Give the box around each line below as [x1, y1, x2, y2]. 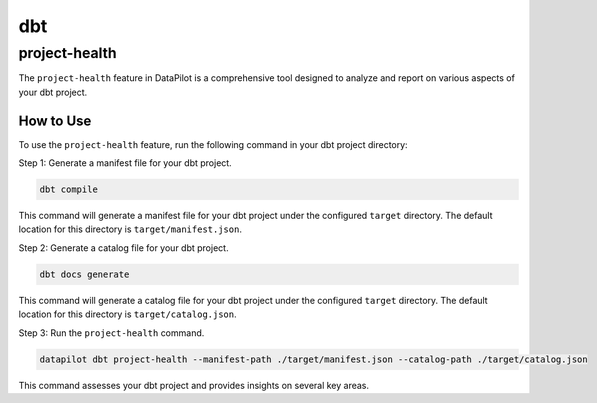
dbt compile [39, 184, 99, 195]
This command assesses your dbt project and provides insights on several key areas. [18, 379, 370, 391]
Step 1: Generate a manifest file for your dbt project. [18, 157, 232, 169]
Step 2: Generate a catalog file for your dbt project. [18, 241, 229, 254]
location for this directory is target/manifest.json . [18, 223, 242, 235]
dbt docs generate [39, 268, 130, 280]
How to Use [18, 112, 92, 129]
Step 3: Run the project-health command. [18, 326, 205, 339]
